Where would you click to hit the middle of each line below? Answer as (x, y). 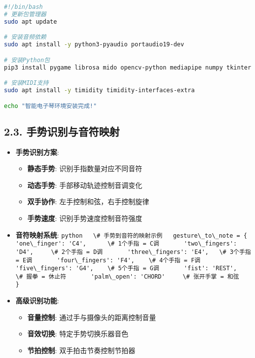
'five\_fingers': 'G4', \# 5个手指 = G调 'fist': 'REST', (126, 268)
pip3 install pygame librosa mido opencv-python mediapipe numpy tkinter (128, 67)
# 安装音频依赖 (25, 37)
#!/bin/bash (23, 7)
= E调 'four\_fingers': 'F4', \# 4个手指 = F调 (108, 260)
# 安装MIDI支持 (26, 83)
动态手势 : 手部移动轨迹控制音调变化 (85, 185)
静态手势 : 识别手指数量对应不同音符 (85, 168)
